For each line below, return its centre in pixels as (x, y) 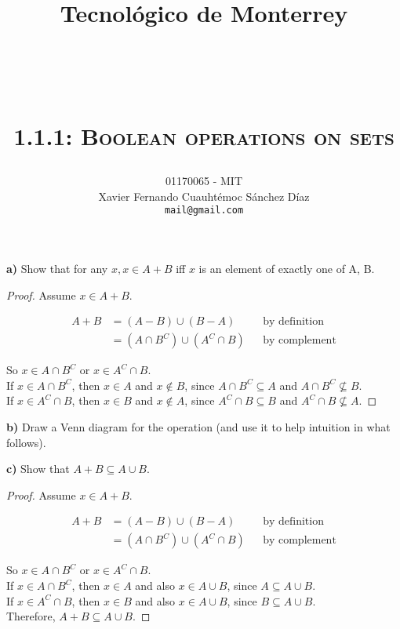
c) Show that (38, 469)
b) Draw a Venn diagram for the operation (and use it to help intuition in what (198, 427)
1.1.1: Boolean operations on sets (204, 135)
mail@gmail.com (204, 211)
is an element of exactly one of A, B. (287, 268)
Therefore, (31, 616)
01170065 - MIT (204, 181)
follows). (26, 442)
